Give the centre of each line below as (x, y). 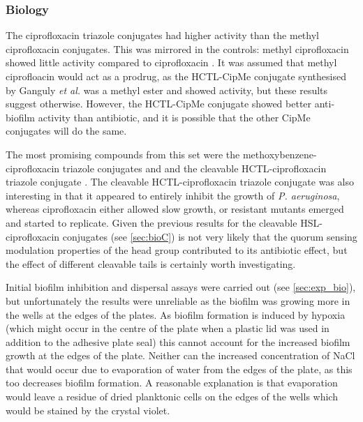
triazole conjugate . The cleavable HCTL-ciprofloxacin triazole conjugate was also (180, 182)
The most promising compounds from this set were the (123, 154)
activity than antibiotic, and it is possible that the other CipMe (174, 117)
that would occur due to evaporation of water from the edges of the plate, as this (179, 369)
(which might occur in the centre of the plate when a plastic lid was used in (168, 328)
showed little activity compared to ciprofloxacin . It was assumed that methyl (171, 62)
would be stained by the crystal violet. (88, 410)
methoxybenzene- (280, 154)
